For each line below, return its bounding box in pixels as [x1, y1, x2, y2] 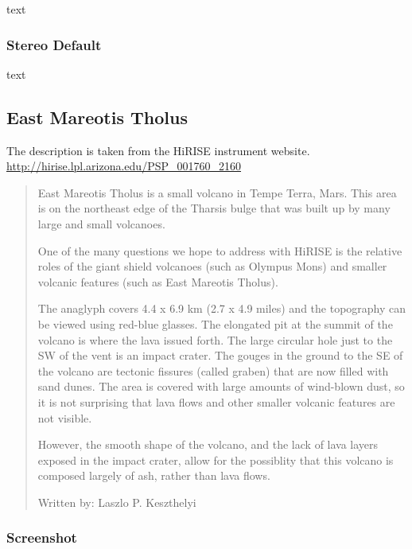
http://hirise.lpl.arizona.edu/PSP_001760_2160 [6, 158, 242, 174]
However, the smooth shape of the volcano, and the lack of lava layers [37, 436, 379, 453]
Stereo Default [6, 34, 102, 54]
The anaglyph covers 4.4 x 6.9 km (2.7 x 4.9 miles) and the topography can [37, 300, 406, 317]
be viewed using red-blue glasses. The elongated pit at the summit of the [37, 315, 393, 332]
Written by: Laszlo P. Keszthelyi [37, 493, 196, 510]
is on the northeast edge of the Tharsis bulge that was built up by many [37, 200, 391, 216]
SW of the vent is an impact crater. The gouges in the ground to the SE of [37, 347, 403, 364]
